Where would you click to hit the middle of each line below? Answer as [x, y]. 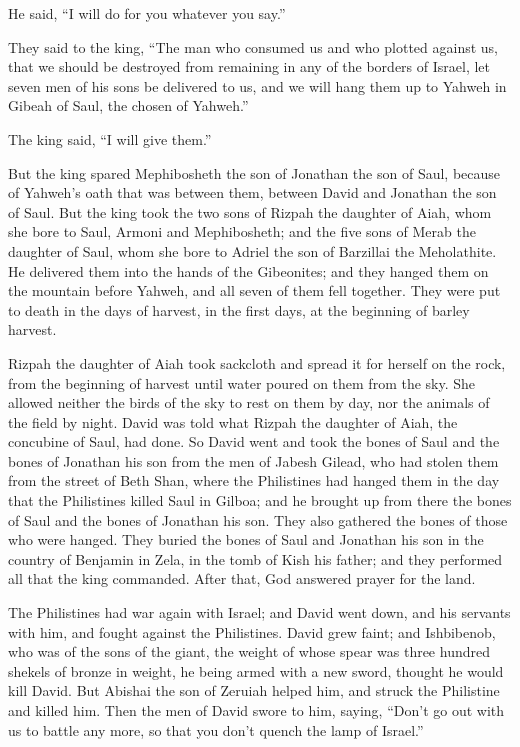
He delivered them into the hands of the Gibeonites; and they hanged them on [248, 270]
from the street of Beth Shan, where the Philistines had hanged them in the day [254, 480]
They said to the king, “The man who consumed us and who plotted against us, [253, 46]
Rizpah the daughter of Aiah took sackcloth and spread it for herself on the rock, [257, 362]
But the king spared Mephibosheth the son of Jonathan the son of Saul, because [254, 172]
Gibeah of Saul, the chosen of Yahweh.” [128, 105]
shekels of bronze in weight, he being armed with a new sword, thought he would [256, 670]
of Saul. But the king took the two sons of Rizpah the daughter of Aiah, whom [250, 211]
